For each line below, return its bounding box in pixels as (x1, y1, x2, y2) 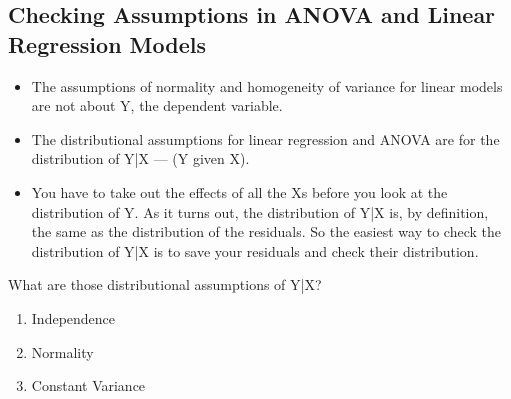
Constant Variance (31, 375, 146, 396)
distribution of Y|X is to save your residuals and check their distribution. (31, 240, 479, 261)
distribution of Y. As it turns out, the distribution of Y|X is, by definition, (31, 201, 489, 222)
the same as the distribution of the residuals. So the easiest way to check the (31, 221, 501, 242)
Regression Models (8, 28, 206, 59)
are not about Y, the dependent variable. (31, 95, 283, 116)
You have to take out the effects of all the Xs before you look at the (31, 181, 448, 202)
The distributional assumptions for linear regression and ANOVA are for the (31, 128, 500, 149)
